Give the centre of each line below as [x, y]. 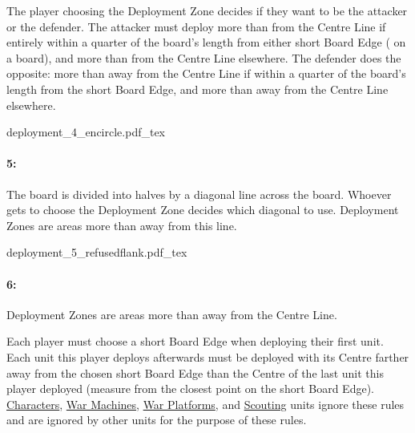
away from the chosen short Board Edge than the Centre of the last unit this [195, 372]
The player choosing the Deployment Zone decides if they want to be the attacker [207, 10]
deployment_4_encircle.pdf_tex [86, 132]
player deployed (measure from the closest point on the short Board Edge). [190, 388]
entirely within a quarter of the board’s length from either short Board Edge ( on [206, 42]
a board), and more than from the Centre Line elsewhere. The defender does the [204, 57]
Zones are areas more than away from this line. [122, 225]
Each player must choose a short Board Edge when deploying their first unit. [195, 341]
